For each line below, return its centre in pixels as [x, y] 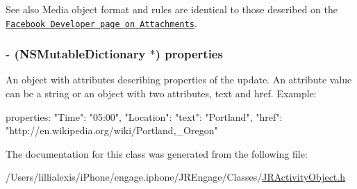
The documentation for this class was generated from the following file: [157, 153]
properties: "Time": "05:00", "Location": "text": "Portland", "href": [144, 116]
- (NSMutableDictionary [76, 54]
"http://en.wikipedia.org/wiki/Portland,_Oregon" [112, 130]
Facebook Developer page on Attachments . [101, 23]
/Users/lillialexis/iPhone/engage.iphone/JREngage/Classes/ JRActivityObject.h [175, 177]
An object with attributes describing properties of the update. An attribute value [179, 80]
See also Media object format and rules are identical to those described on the [172, 9]
